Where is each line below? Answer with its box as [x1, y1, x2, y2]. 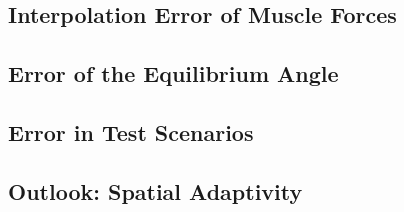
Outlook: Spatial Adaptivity [8, 175, 303, 206]
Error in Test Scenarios [8, 116, 254, 147]
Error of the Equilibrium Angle [8, 58, 339, 89]
